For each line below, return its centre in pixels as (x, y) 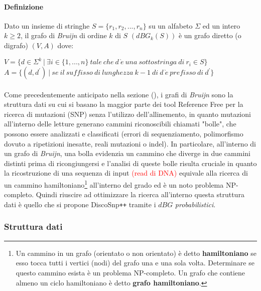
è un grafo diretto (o (210, 35)
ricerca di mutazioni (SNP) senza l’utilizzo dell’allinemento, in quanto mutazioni (127, 114)
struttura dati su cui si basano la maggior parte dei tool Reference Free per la (124, 104)
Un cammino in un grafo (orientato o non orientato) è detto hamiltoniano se (136, 253)
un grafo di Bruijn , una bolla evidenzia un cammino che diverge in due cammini (127, 153)
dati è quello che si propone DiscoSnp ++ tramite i (80, 204)
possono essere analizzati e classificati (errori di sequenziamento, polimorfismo (124, 134)
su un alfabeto (171, 25)
